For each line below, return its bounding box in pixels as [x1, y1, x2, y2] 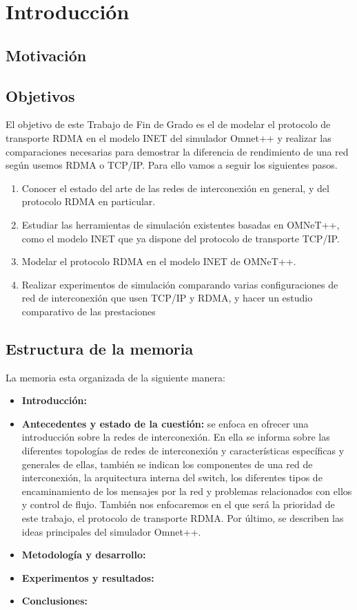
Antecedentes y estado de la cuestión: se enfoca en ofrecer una [21, 416, 309, 430]
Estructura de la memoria [6, 337, 194, 359]
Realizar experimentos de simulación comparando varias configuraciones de [21, 277, 338, 291]
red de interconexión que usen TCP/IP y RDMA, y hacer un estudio [21, 291, 313, 305]
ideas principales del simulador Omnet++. [21, 524, 201, 538]
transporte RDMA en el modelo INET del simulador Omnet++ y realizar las [6, 130, 331, 145]
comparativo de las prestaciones [21, 304, 156, 318]
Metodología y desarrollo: [21, 547, 146, 562]
